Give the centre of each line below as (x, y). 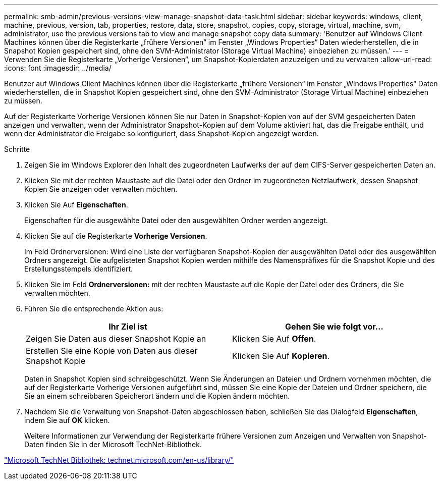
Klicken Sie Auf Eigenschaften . (76, 205)
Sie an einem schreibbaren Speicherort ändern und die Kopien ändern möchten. (157, 396)
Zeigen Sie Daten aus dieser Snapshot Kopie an (116, 339)
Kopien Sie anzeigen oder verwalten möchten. (101, 189)
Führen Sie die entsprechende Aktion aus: (94, 309)
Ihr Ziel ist (128, 327)
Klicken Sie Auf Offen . (274, 339)
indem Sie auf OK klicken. (67, 420)
